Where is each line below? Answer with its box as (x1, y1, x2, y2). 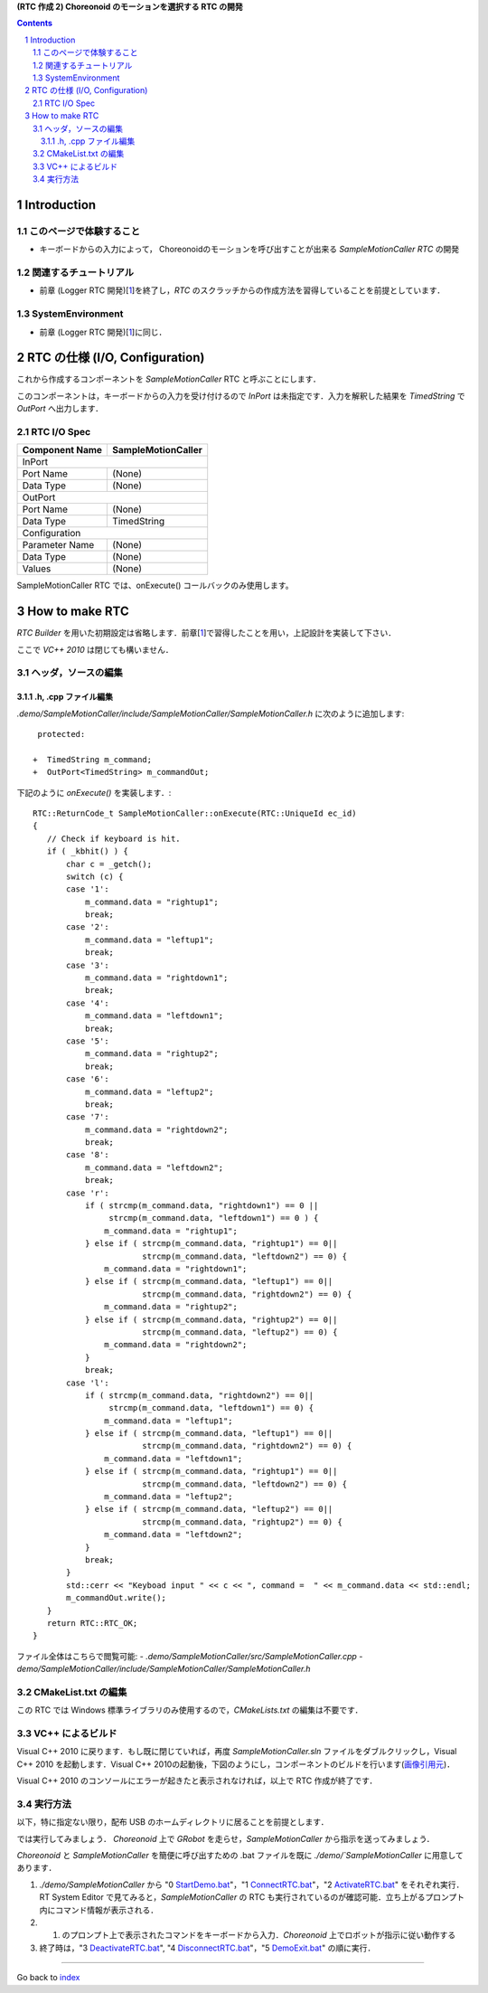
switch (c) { (66, 871, 124, 882)
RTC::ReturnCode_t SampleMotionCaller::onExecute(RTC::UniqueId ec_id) (33, 808, 357, 818)
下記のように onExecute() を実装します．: (16, 787, 172, 798)
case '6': (66, 1074, 109, 1084)
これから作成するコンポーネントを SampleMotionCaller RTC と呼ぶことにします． (16, 373, 321, 384)
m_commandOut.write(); (66, 1592, 167, 1603)
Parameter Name (22, 539, 95, 552)
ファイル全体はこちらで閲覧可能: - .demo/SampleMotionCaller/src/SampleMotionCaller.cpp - (16, 1650, 363, 1661)
